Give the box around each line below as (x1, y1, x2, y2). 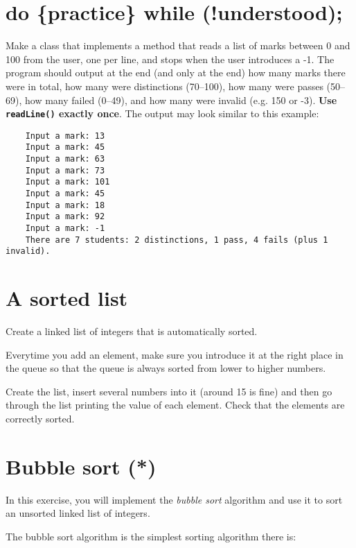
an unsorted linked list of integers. (6, 506, 150, 520)
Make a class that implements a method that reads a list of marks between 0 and (6, 38, 350, 53)
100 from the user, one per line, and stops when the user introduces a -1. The (6, 51, 335, 66)
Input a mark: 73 (25, 165, 105, 175)
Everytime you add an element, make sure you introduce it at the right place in (6, 347, 344, 361)
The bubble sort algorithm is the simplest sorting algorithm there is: (6, 529, 296, 543)
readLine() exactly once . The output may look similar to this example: (6, 106, 319, 121)
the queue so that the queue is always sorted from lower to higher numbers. (6, 361, 326, 375)
